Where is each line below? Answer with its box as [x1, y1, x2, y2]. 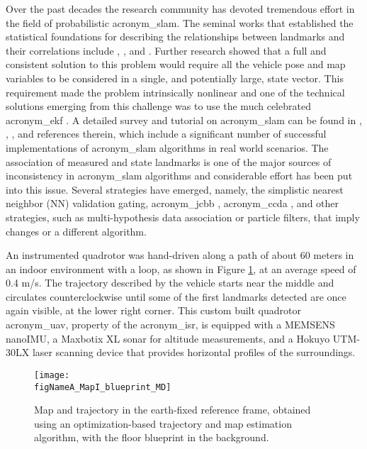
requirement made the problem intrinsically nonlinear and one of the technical [6, 84, 345, 99]
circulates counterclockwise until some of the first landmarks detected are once [6, 289, 346, 304]
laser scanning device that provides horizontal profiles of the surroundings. [32, 345, 356, 360]
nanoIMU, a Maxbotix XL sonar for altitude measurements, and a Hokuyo [6, 331, 330, 345]
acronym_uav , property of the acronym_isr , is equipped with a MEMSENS [6, 317, 335, 332]
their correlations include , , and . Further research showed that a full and [6, 43, 327, 57]
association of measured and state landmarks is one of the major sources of [6, 154, 332, 169]
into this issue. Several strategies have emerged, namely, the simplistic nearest [6, 182, 344, 196]
